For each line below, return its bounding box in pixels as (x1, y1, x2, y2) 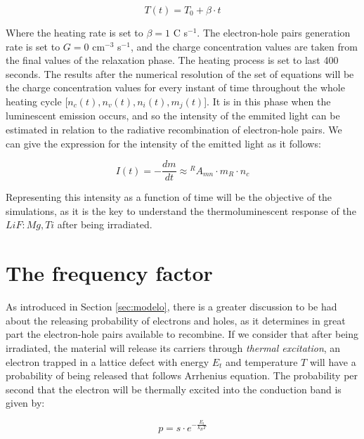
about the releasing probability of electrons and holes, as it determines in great (6, 313, 346, 327)
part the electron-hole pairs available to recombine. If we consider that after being (6, 327, 359, 341)
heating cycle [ (6, 93, 68, 108)
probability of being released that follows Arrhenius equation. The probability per (6, 368, 358, 383)
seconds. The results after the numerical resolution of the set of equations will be (6, 66, 354, 81)
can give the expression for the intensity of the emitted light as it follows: (6, 136, 321, 150)
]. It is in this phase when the (204, 93, 331, 108)
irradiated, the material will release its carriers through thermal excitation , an (6, 340, 341, 355)
